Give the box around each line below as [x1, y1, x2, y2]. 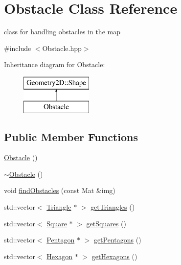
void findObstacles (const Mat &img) [4, 185, 115, 195]
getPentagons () [93, 235, 141, 245]
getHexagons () [91, 251, 137, 261]
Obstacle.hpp [42, 43, 82, 53]
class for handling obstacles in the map [4, 26, 120, 37]
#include [4, 43, 31, 53]
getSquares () [86, 218, 126, 228]
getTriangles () [90, 202, 135, 212]
